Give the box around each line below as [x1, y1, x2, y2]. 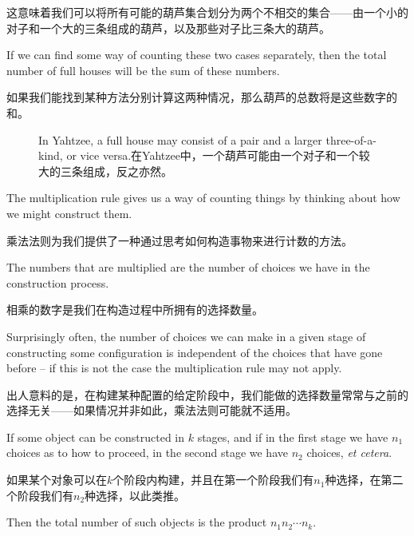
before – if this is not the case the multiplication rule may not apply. [6, 359, 342, 376]
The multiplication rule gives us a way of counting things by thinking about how [6, 189, 400, 206]
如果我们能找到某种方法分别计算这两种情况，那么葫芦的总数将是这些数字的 [6, 89, 397, 105]
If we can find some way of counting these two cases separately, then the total [6, 46, 387, 63]
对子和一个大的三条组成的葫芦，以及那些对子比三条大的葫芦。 [6, 19, 330, 36]
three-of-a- [325, 131, 377, 148]
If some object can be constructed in [6, 428, 185, 445]
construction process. [6, 274, 109, 291]
